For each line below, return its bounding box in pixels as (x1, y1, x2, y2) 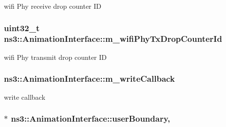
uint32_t (4, 21, 40, 34)
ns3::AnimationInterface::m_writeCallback (4, 73, 175, 85)
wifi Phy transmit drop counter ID (4, 52, 107, 62)
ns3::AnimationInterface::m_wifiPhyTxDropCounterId (4, 33, 222, 45)
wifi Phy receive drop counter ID (4, 1, 102, 11)
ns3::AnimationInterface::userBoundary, (11, 112, 170, 125)
